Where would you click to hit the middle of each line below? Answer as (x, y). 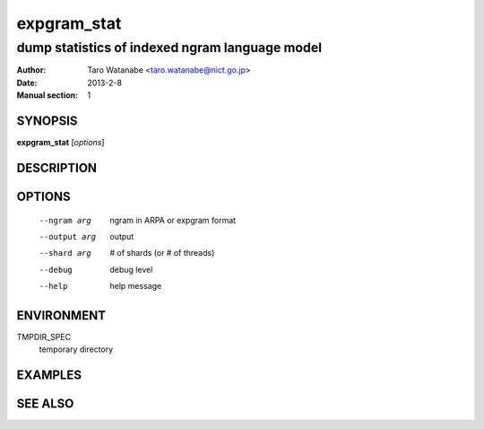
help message (136, 286)
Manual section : (48, 95)
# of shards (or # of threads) (162, 253)
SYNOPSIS (47, 121)
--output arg (68, 236)
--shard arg (65, 253)
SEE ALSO (45, 404)
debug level (131, 269)
